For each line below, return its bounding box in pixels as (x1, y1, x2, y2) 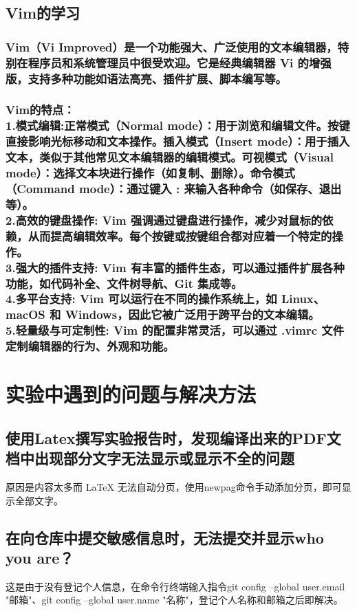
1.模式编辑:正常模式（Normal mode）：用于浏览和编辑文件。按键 (6, 117, 350, 134)
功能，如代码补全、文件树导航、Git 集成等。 (6, 274, 243, 291)
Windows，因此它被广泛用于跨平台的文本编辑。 (65, 306, 320, 323)
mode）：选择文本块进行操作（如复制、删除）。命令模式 (6, 164, 295, 181)
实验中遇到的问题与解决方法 (6, 380, 257, 408)
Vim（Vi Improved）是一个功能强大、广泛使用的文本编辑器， (6, 38, 338, 55)
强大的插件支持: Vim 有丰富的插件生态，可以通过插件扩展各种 (15, 258, 345, 276)
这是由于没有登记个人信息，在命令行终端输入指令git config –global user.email (6, 579, 345, 593)
